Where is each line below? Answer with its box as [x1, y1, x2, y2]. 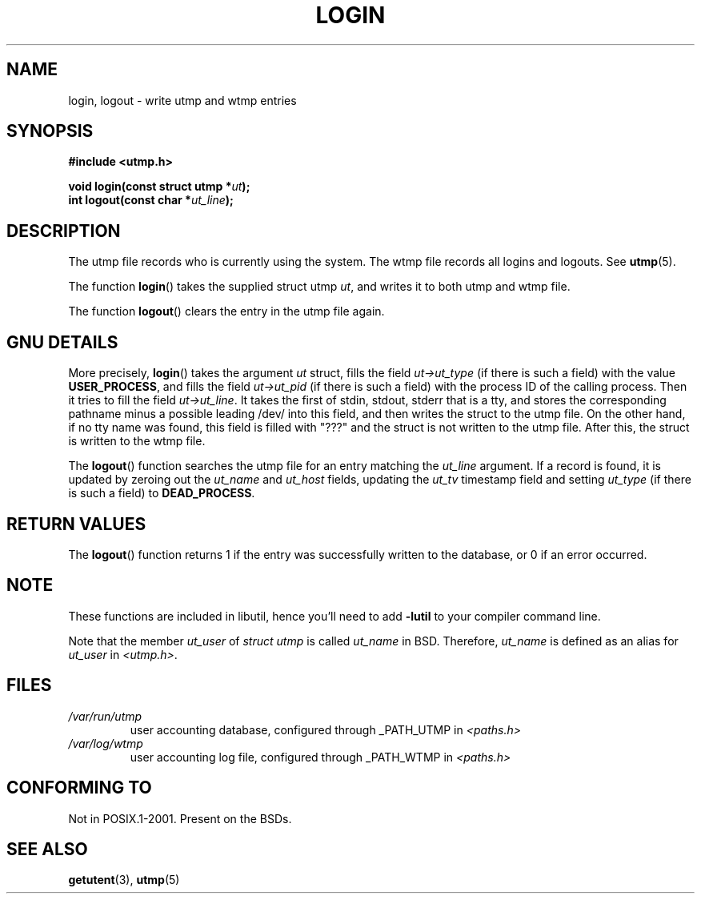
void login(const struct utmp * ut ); [68, 179, 250, 194]
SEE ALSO [6, 838, 88, 859]
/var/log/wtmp [68, 736, 143, 750]
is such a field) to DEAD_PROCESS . [68, 486, 255, 500]
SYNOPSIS [6, 121, 94, 142]
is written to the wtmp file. [68, 434, 206, 448]
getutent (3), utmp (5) [68, 873, 180, 887]
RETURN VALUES [6, 513, 146, 534]
